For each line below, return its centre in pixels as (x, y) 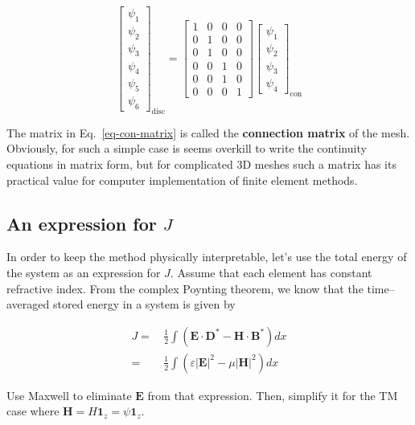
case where (33, 411)
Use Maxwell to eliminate (69, 395)
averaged (28, 304)
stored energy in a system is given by (144, 304)
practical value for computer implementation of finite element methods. (182, 180)
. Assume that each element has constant (271, 272)
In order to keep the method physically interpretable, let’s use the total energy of (207, 257)
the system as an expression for (84, 272)
